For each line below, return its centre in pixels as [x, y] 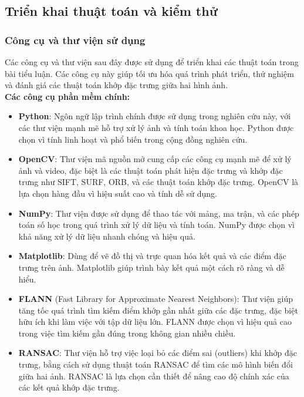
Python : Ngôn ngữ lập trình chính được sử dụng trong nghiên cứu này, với [155, 116]
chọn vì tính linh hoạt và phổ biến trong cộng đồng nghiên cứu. [133, 139]
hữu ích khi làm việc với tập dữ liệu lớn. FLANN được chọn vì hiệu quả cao [155, 322]
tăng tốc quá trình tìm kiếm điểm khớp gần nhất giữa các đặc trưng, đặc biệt [158, 310]
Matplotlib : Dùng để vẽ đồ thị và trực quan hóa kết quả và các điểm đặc [152, 256]
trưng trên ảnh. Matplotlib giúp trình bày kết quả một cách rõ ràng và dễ [151, 267]
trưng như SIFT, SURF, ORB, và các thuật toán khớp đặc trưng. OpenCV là [158, 182]
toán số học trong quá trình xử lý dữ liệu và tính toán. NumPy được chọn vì [156, 225]
